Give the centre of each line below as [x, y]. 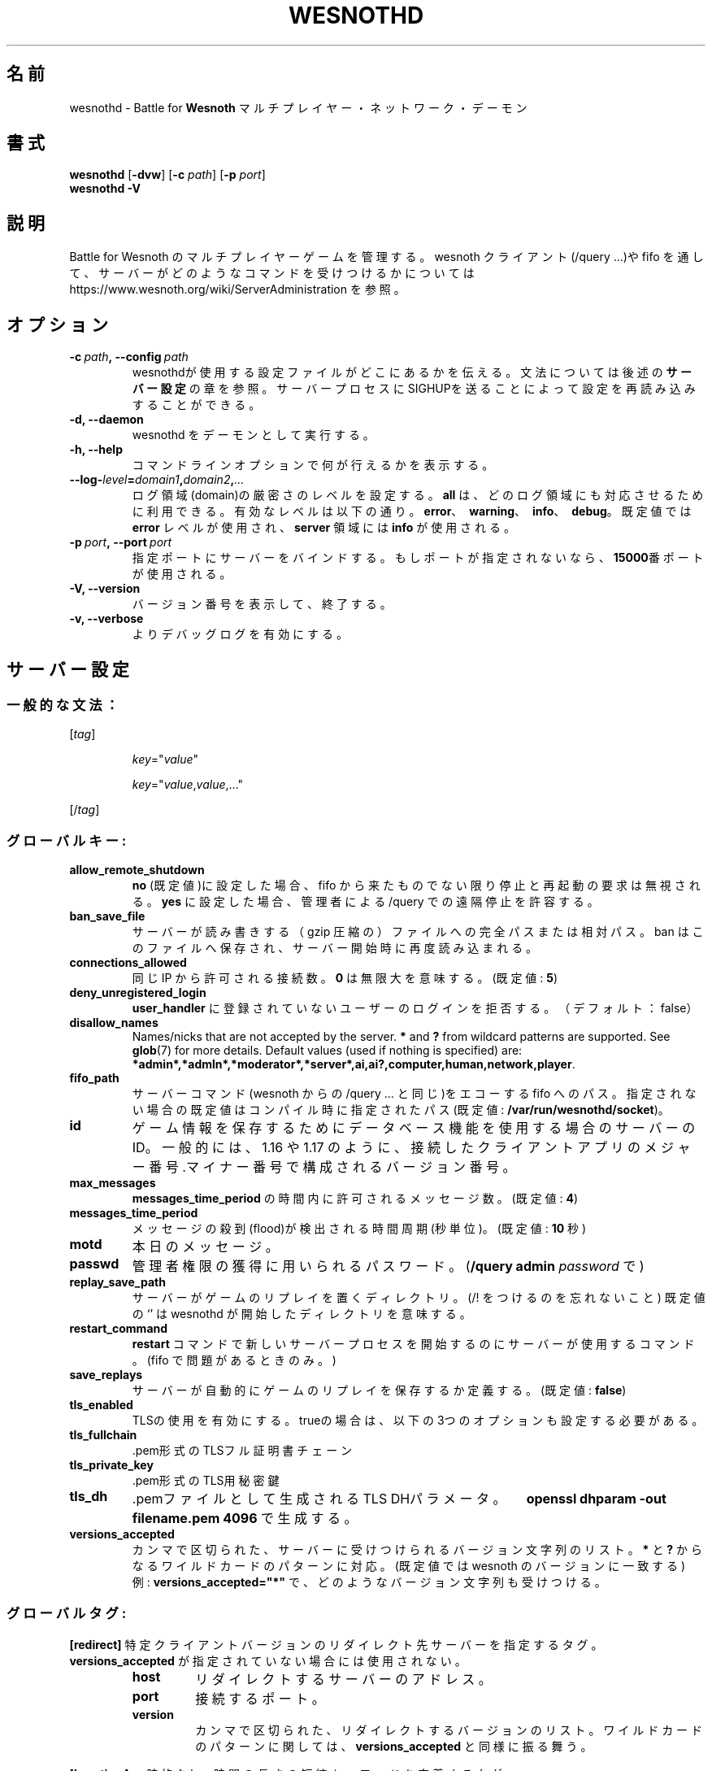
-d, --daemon [106, 420]
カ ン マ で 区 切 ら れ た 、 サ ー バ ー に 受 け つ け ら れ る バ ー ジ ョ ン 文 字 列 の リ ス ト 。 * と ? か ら [417, 1550]
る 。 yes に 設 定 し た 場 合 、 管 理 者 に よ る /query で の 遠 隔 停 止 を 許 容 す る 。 [365, 902]
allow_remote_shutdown [137, 870]
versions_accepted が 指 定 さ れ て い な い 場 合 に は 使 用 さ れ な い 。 [268, 1660]
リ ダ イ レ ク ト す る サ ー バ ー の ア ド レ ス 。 [343, 1679]
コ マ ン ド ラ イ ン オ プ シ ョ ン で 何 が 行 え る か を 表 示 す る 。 [313, 465]
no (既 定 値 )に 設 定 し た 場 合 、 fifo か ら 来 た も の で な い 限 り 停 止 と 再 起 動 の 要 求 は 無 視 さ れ [416, 885]
